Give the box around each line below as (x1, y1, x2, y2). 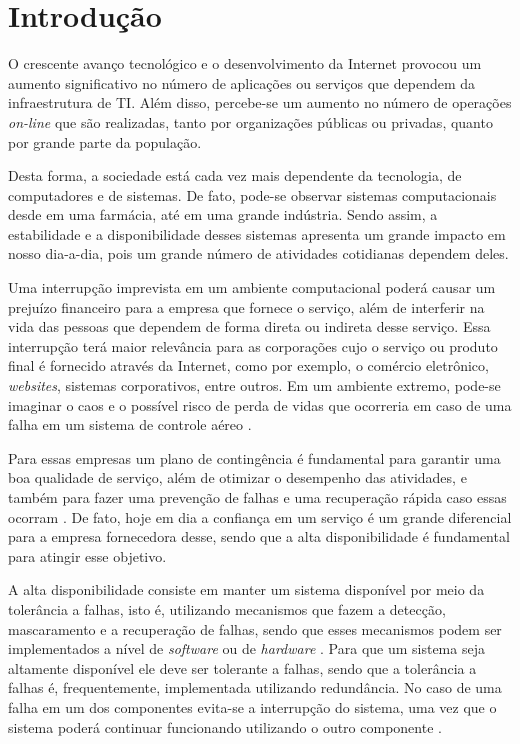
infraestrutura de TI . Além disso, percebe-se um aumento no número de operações (8, 92, 512, 113)
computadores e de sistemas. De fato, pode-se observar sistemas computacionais (8, 184, 497, 205)
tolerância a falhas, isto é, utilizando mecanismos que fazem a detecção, (8, 598, 446, 619)
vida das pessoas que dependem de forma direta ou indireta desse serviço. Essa (8, 316, 491, 337)
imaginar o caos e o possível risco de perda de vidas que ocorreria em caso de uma (8, 394, 512, 415)
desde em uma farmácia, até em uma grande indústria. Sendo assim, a (8, 204, 438, 225)
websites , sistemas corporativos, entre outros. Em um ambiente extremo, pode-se (8, 375, 501, 396)
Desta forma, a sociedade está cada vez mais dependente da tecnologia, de (8, 165, 462, 186)
